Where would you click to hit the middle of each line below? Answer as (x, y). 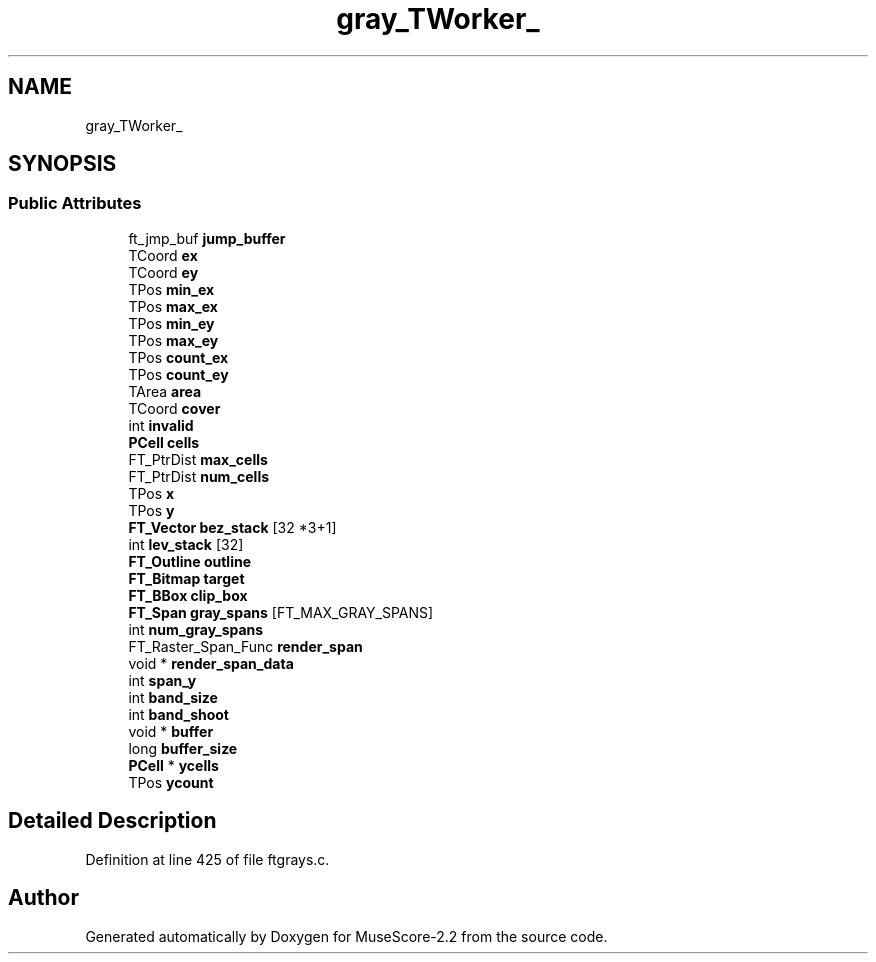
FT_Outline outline (189, 561)
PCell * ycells (173, 765)
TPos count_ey (178, 374)
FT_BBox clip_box (188, 595)
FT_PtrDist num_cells (199, 476)
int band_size (173, 697)
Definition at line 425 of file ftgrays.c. (207, 859)
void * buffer (171, 731)
